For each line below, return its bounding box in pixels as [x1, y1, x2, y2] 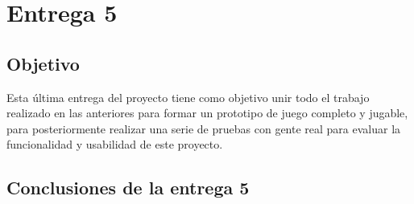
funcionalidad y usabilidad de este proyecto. [6, 136, 223, 153]
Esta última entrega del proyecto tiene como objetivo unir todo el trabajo [6, 88, 370, 105]
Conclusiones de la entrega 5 [6, 175, 250, 200]
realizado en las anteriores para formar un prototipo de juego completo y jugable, [6, 104, 408, 121]
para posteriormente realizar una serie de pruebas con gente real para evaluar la [6, 120, 401, 137]
